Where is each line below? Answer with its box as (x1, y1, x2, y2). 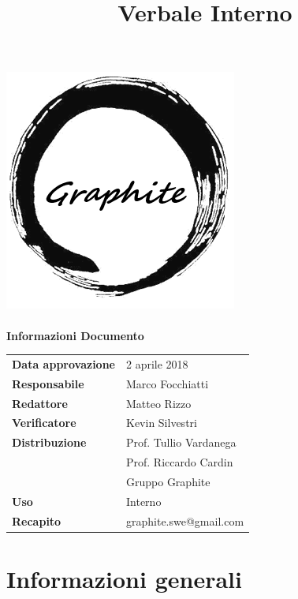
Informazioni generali (6, 562, 242, 594)
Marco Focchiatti (126, 375, 209, 391)
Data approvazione (12, 355, 115, 372)
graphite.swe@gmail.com (126, 512, 244, 529)
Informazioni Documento (6, 327, 144, 343)
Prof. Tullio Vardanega (126, 434, 237, 451)
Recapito (12, 512, 61, 529)
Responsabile (12, 375, 84, 391)
